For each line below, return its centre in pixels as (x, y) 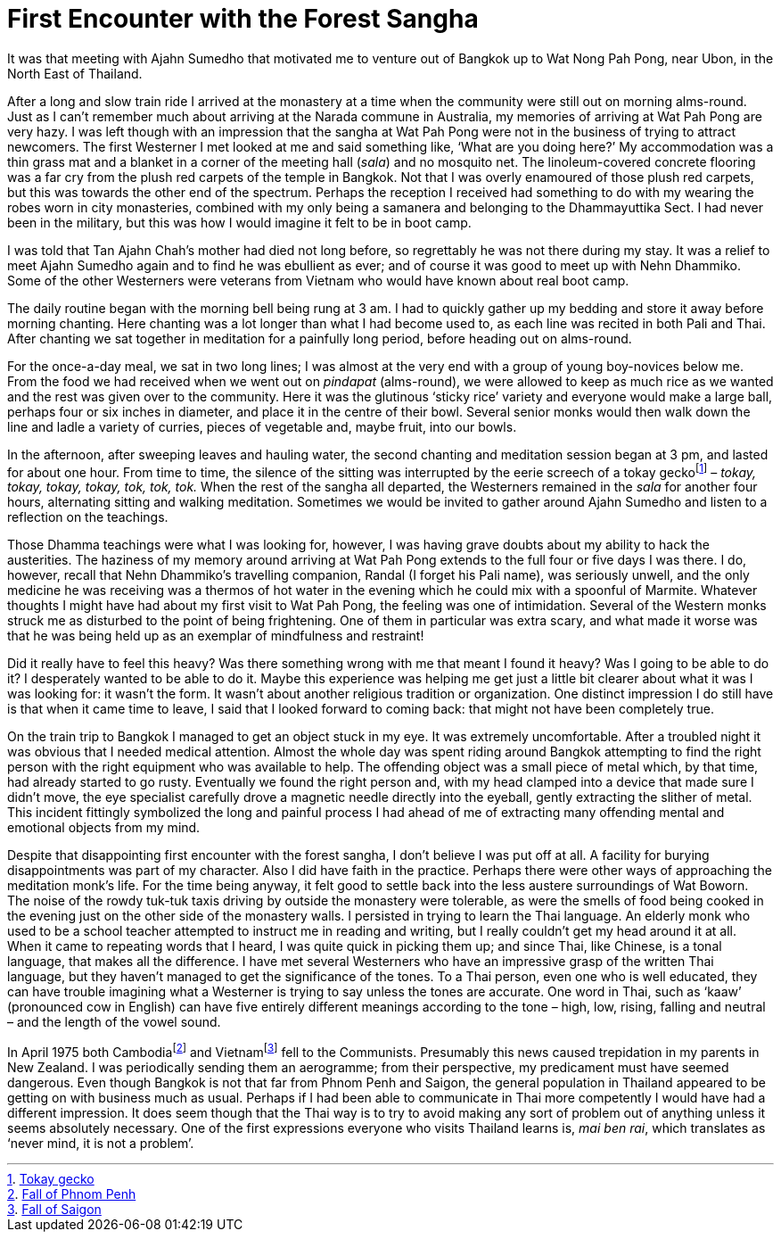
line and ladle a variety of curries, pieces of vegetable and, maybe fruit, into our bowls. (262, 426)
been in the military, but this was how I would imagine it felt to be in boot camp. (239, 222)
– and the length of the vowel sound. (114, 1022)
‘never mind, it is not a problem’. (101, 1144)
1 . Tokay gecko (51, 1179)
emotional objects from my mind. (104, 828)
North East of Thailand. (75, 73)
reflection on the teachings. (88, 517)
